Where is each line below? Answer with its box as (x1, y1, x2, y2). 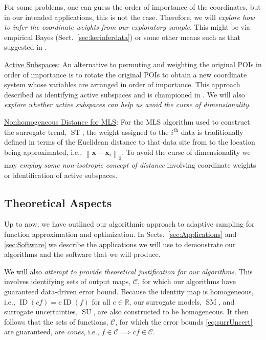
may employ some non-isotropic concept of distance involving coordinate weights (4, 159, 256, 170)
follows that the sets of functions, (4, 316, 108, 327)
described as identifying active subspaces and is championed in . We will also (4, 89, 245, 99)
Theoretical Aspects (4, 194, 112, 210)
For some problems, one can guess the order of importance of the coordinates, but (4, 2, 261, 12)
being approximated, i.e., (4, 146, 82, 157)
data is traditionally (181, 126, 243, 137)
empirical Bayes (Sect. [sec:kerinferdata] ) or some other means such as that (4, 31, 241, 42)
